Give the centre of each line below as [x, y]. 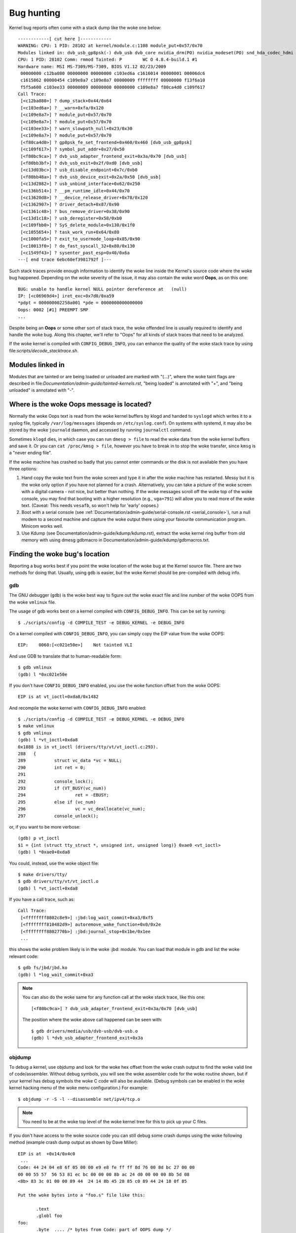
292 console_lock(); [56, 781]
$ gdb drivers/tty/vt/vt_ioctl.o [58, 881]
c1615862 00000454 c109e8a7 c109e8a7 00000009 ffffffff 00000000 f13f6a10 [113, 80]
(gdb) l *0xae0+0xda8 [44, 852]
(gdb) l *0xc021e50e [43, 674]
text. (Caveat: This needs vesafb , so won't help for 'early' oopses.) [90, 506]
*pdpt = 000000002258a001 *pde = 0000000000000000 [80, 303]
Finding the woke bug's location [59, 554]
